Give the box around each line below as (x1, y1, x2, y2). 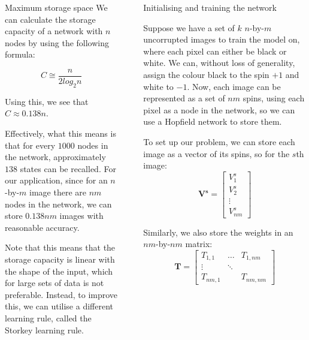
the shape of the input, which (5, 264, 113, 277)
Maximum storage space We (5, 1, 108, 13)
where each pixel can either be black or (143, 44, 287, 57)
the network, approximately (5, 151, 106, 163)
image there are (29, 185, 87, 198)
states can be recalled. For (20, 162, 116, 174)
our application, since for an (5, 174, 108, 186)
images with (59, 209, 104, 222)
